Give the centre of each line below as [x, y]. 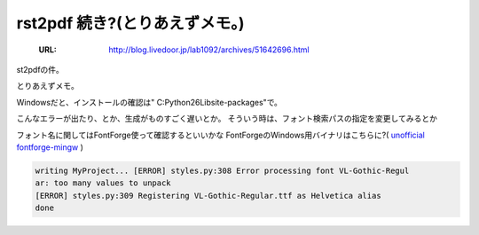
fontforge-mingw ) [50, 147]
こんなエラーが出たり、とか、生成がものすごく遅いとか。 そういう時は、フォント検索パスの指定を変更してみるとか [227, 119]
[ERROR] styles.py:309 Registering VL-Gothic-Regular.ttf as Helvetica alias [208, 196]
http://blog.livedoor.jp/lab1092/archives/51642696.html [209, 50]
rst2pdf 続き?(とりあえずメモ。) [130, 23]
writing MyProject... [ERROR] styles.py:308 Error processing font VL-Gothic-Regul [222, 170]
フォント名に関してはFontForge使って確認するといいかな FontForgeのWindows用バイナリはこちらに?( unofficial [220, 135]
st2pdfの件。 [40, 69]
